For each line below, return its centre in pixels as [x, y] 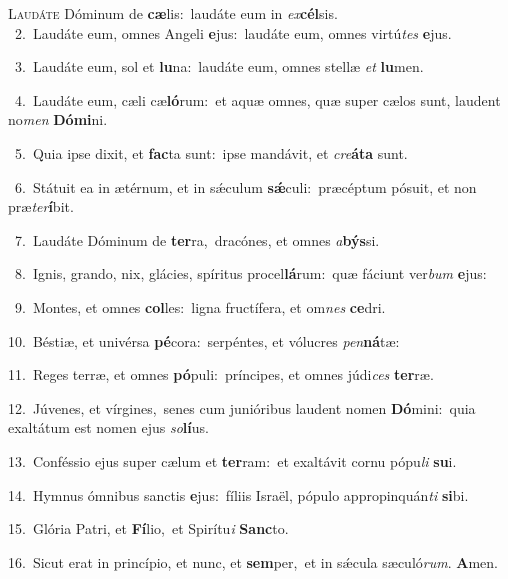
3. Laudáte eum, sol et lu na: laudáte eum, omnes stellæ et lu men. [219, 66]
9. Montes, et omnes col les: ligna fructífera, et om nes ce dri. [200, 306]
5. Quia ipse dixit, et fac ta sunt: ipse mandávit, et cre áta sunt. [211, 152]
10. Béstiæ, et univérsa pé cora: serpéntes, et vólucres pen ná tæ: [204, 340]
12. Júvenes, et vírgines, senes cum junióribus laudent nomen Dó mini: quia [242, 407]
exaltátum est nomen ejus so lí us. [108, 427]
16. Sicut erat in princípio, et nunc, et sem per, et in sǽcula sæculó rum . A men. [253, 561]
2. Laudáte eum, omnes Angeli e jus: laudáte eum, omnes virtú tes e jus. [233, 32]
